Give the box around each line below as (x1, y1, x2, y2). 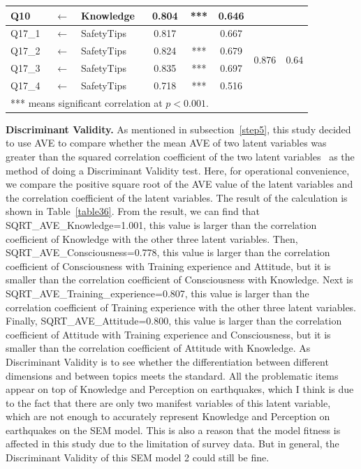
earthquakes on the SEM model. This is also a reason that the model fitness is (6, 422, 341, 437)
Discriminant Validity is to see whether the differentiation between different (6, 354, 329, 368)
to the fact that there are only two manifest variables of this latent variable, (6, 395, 331, 410)
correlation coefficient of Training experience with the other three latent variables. (6, 299, 357, 314)
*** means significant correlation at (10, 95, 163, 110)
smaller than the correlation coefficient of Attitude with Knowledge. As (6, 341, 311, 355)
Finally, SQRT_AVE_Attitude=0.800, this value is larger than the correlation (6, 313, 342, 328)
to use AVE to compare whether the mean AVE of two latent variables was (6, 135, 327, 150)
